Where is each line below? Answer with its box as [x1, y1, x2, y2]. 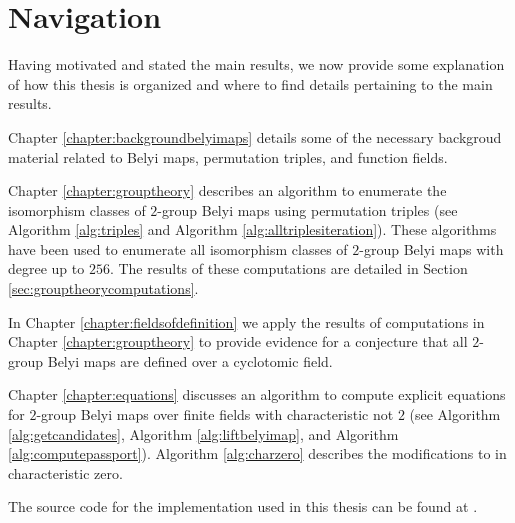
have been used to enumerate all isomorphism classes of [8, 238, 348, 259]
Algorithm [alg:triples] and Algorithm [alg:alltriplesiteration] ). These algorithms [8, 219, 497, 240]
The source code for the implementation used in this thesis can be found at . [8, 496, 478, 517]
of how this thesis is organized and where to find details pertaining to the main [8, 73, 493, 94]
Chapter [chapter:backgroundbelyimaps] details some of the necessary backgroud [8, 126, 502, 147]
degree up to [8, 258, 85, 279]
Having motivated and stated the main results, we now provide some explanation [8, 54, 505, 75]
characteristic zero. [8, 462, 123, 483]
